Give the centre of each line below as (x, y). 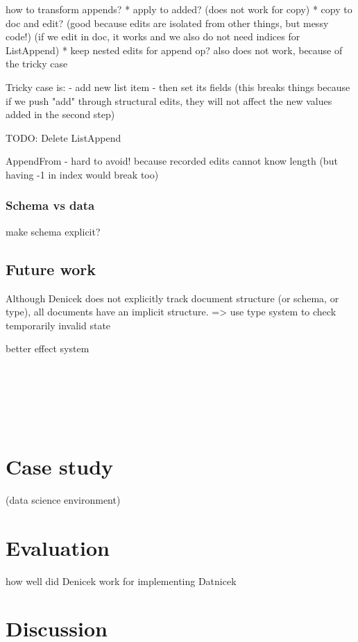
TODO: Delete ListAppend (63, 137)
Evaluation (58, 547)
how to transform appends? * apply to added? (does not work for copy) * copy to (179, 9)
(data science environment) (63, 499)
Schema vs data (50, 205)
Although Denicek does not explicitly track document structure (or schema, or (172, 298)
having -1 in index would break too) (82, 174)
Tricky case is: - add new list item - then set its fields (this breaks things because (178, 87)
